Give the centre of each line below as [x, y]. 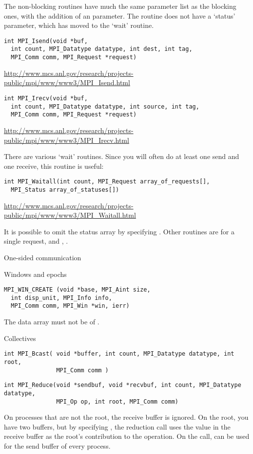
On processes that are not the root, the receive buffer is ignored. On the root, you [126, 417]
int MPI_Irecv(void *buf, [46, 98]
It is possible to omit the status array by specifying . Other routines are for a [119, 231]
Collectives [20, 338]
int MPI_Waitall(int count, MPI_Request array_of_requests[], [107, 182]
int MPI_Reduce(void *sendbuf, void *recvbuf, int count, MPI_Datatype [123, 385]
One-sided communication [43, 257]
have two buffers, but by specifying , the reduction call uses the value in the [117, 426]
